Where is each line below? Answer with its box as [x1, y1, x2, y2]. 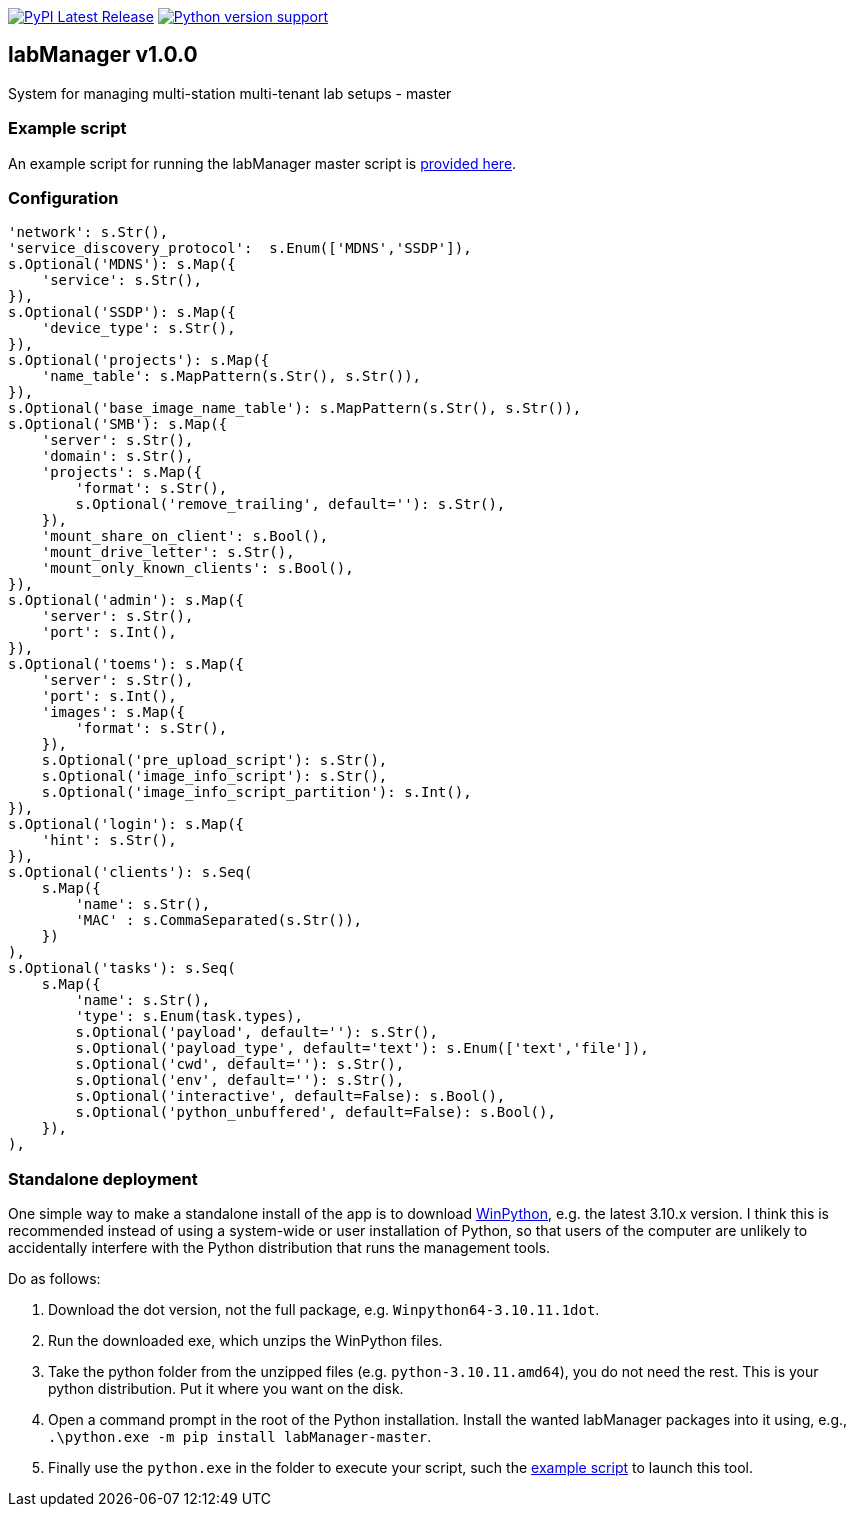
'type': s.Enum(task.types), [75, 1008, 304, 1025]
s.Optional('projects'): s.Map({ [8, 352, 270, 369]
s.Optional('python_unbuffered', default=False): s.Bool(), [75, 1104, 556, 1121]
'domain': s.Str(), [41, 448, 194, 465]
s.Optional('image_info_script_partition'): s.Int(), [41, 784, 472, 801]
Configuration [8, 187, 119, 208]
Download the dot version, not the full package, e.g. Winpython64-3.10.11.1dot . [48, 1301, 600, 1319]
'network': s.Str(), [8, 224, 169, 241]
